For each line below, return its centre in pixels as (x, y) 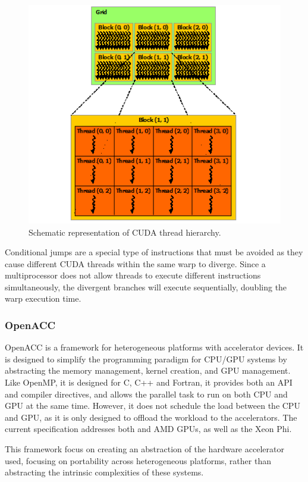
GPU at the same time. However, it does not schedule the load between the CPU (153, 406)
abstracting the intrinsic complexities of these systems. (104, 472)
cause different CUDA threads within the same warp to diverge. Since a (135, 263)
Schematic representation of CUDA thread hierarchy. (125, 232)
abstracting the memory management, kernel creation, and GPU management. (148, 370)
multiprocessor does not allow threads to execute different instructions (133, 275)
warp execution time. (43, 298)
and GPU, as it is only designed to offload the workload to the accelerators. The (151, 417)
